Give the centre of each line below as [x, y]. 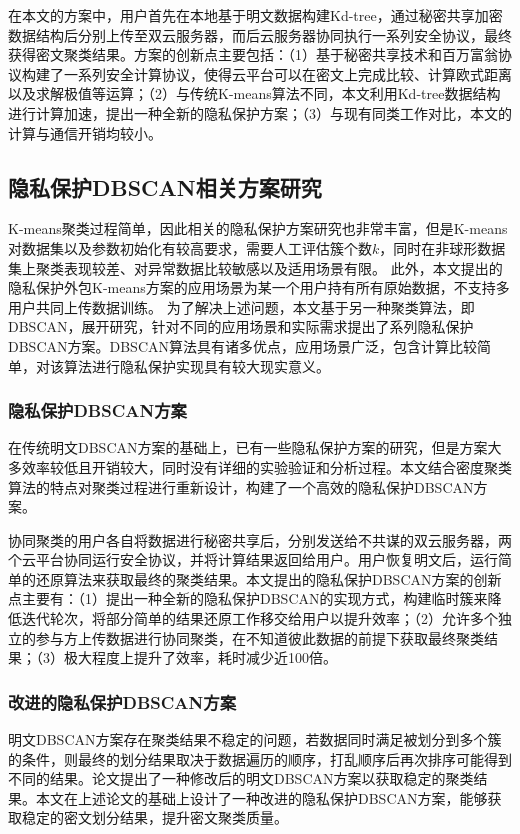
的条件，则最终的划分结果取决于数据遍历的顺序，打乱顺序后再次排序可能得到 [260, 758]
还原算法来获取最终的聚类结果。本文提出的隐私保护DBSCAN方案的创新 [268, 578]
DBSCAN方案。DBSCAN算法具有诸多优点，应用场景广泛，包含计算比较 [242, 345]
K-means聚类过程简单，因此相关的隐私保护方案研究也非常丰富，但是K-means [258, 228]
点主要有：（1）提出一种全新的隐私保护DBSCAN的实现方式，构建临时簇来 [248, 598]
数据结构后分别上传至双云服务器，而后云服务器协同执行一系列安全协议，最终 [260, 34]
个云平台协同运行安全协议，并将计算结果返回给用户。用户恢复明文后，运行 [253, 559]
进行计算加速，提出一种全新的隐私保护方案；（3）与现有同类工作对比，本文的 [260, 112]
